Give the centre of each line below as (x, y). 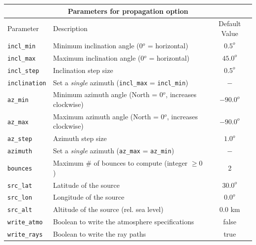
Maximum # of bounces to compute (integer (120, 163)
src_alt (20, 210)
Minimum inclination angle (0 (98, 45)
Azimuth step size (80, 138)
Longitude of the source (89, 197)
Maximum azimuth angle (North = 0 (109, 116)
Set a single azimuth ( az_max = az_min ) (113, 151)
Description (70, 28)
